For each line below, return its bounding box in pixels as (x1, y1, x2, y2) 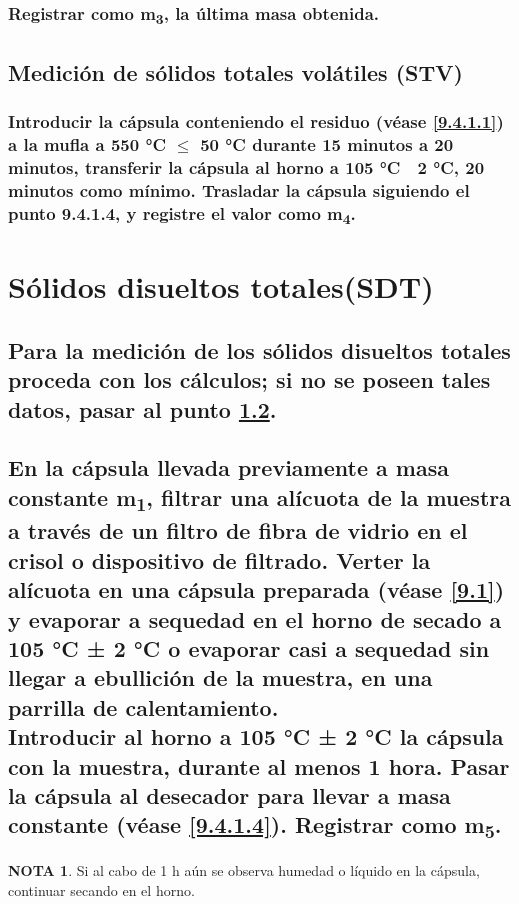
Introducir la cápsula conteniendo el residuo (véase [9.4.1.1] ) (8, 109, 504, 133)
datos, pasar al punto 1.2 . (8, 393, 277, 424)
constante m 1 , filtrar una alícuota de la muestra (8, 481, 511, 516)
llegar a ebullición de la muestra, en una (8, 662, 433, 693)
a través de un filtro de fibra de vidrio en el (8, 515, 468, 546)
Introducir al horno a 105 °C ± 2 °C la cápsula (8, 721, 504, 752)
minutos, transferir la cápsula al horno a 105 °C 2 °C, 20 (8, 154, 485, 179)
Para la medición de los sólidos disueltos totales (8, 334, 511, 365)
